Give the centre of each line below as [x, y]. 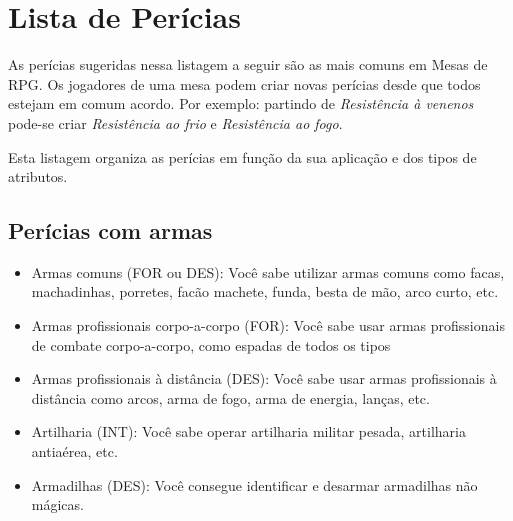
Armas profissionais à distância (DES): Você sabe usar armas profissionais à [264, 378]
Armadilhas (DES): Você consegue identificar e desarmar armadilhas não [254, 484]
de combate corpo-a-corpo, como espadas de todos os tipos [211, 344]
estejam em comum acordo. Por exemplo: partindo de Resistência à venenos [241, 103]
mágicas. [57, 504]
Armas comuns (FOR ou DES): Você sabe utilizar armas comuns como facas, [268, 271]
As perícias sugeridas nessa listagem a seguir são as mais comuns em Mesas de [248, 64]
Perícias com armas [110, 230]
